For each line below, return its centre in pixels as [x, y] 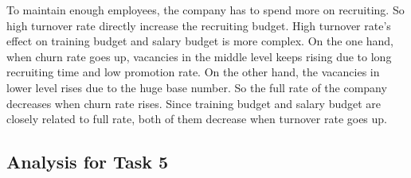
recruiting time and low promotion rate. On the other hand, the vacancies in [193, 72]
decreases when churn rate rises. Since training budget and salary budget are [194, 103]
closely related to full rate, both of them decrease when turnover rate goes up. [197, 119]
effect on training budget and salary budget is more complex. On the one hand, [200, 41]
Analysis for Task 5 [88, 162]
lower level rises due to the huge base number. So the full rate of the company [197, 87]
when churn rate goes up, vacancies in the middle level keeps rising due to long [199, 56]
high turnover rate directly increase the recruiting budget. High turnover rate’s [199, 25]
